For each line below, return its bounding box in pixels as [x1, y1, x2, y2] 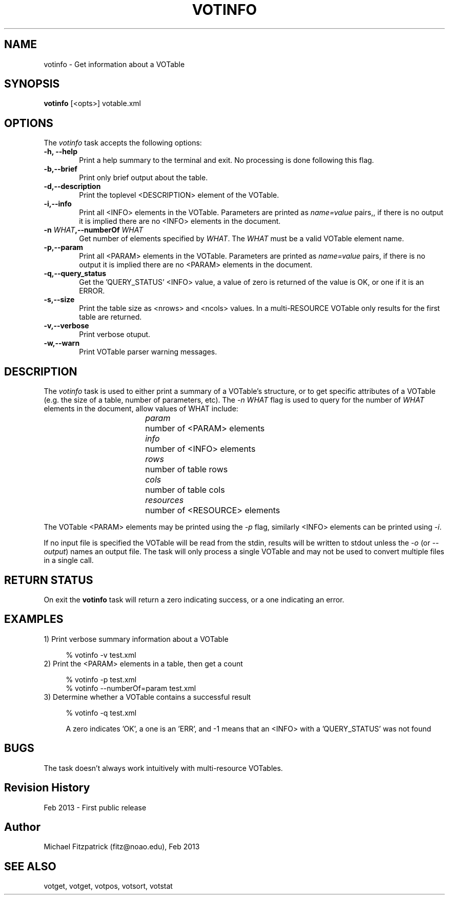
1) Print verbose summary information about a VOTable [44, 634, 229, 643]
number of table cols [145, 485, 225, 495]
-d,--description [44, 182, 101, 191]
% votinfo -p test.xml [66, 675, 137, 684]
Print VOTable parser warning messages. [79, 347, 217, 357]
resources [145, 495, 184, 506]
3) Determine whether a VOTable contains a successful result [44, 692, 251, 701]
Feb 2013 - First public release [44, 803, 147, 812]
